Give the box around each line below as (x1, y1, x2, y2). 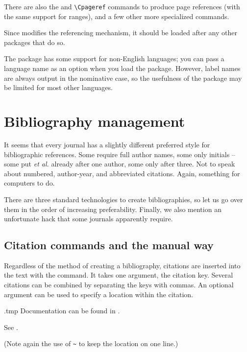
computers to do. (4, 178, 55, 188)
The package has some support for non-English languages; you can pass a (4, 53, 224, 64)
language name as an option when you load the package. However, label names (4, 63, 241, 73)
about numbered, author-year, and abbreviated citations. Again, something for (4, 168, 240, 178)
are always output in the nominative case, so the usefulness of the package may (4, 72, 242, 83)
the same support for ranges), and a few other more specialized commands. (4, 11, 229, 21)
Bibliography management (4, 111, 185, 131)
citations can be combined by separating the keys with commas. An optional (4, 280, 234, 290)
